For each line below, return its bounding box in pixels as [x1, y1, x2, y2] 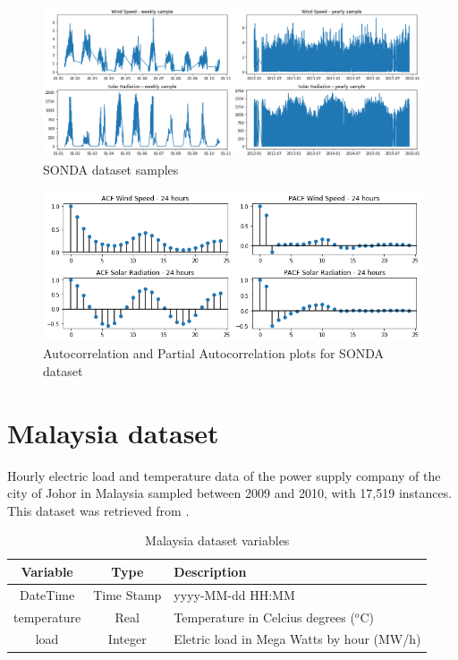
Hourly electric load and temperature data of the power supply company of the [7, 466, 441, 484]
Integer [107, 630, 147, 648]
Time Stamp [93, 585, 162, 604]
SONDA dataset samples [43, 160, 179, 179]
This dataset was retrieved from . [7, 501, 190, 519]
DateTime [19, 585, 75, 604]
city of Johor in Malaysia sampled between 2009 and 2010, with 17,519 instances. [7, 484, 453, 502]
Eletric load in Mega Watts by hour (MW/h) [174, 630, 421, 648]
